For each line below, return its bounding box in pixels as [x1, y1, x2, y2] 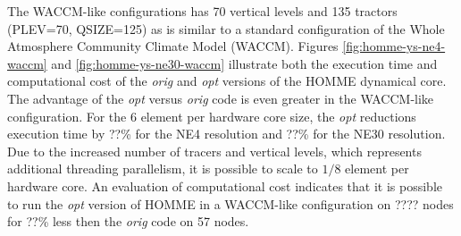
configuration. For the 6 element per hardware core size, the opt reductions [7, 106, 416, 125]
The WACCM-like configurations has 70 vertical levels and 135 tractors [7, 2, 398, 20]
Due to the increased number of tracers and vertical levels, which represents [7, 141, 422, 160]
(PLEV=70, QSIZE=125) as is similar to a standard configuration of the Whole [7, 19, 445, 38]
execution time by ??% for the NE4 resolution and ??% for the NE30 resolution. [7, 124, 446, 143]
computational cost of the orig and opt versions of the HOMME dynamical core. [7, 72, 447, 90]
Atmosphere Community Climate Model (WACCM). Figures [7, 37, 339, 55]
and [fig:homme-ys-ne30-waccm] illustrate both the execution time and [51, 54, 438, 72]
